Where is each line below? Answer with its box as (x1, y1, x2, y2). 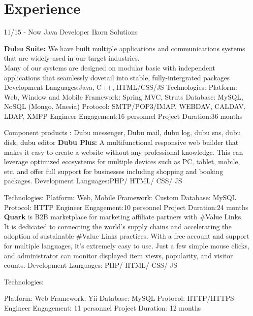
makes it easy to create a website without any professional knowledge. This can (4, 146, 243, 157)
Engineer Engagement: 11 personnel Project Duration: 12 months (4, 302, 201, 313)
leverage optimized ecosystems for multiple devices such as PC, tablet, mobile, (4, 156, 240, 167)
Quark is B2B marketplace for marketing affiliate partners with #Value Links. (4, 211, 243, 222)
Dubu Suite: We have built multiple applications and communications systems (4, 43, 245, 53)
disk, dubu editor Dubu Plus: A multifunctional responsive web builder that (4, 137, 239, 147)
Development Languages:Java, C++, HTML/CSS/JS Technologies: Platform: (4, 82, 237, 92)
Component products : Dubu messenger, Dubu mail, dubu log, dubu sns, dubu (4, 127, 241, 138)
